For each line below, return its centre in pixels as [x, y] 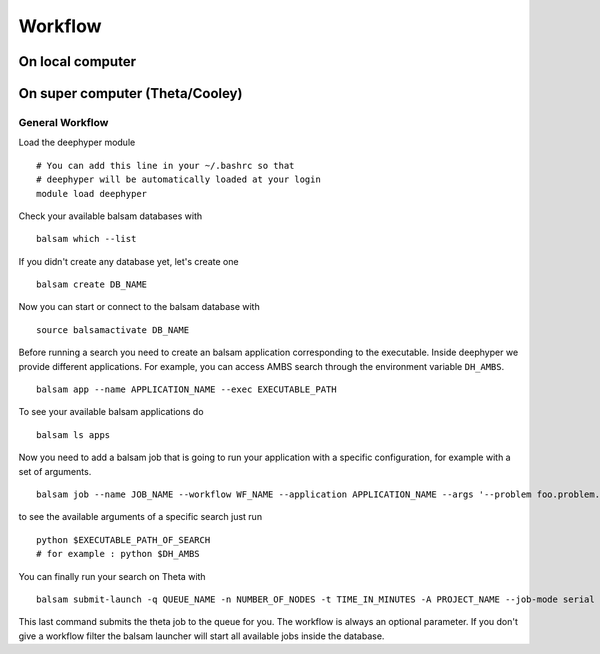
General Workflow [63, 122]
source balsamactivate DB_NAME [113, 329]
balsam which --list [86, 239]
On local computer [77, 61]
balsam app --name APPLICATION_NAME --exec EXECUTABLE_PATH [186, 389]
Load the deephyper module [77, 142]
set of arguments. [55, 471]
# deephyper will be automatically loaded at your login [179, 179]
